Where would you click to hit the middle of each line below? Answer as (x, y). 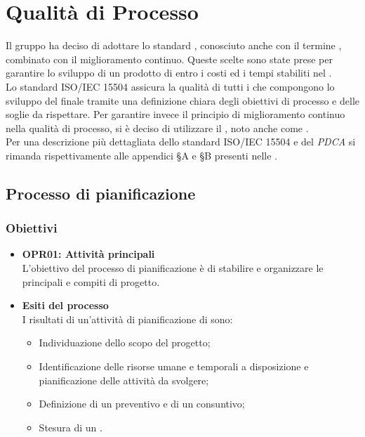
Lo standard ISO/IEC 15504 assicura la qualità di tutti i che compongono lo (170, 86)
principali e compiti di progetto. (91, 281)
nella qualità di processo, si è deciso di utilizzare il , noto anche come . (157, 128)
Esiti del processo (65, 305)
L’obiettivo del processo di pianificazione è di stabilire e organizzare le (173, 268)
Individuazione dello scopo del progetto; (125, 343)
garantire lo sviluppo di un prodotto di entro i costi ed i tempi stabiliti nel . (169, 73)
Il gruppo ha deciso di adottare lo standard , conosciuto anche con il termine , (174, 45)
